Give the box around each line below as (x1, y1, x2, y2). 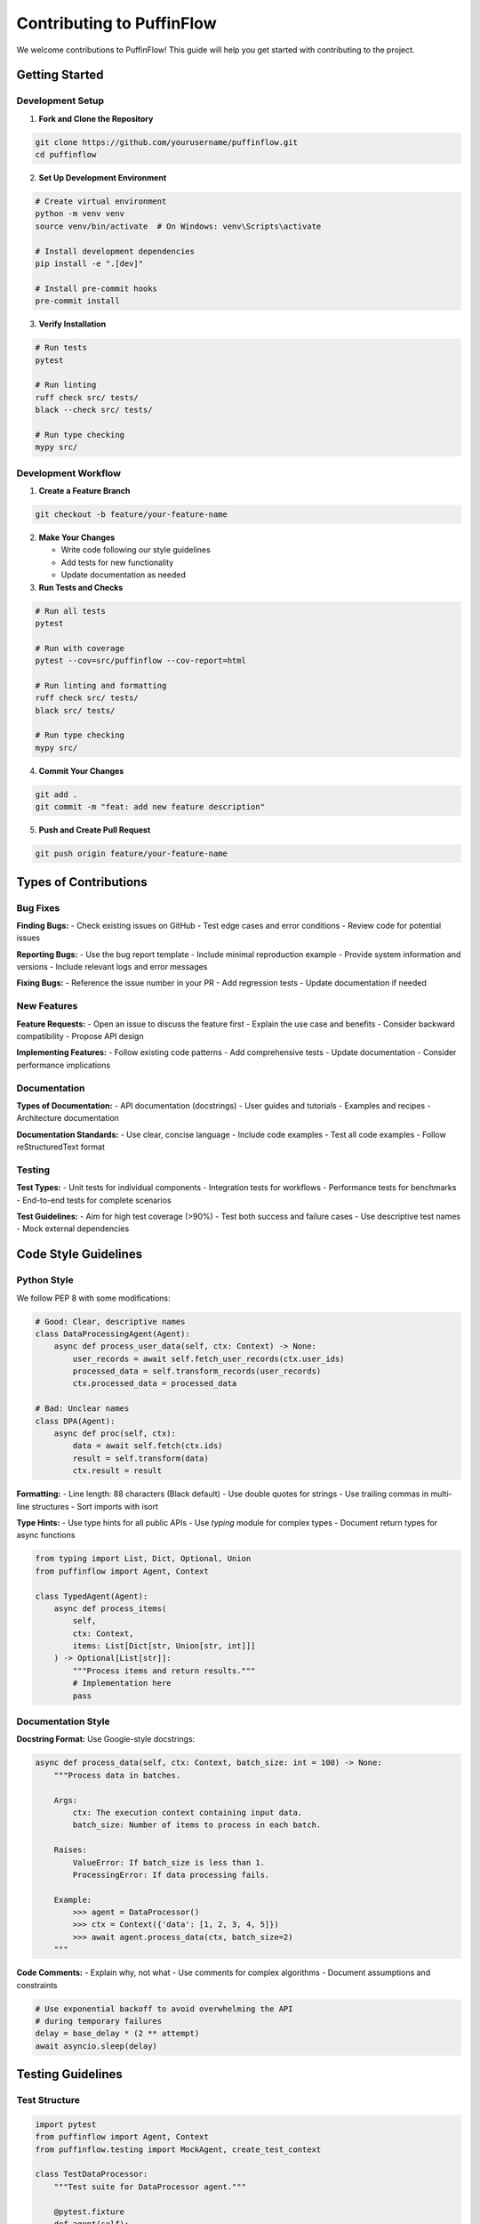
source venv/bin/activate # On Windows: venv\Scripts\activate (35, 221, 322, 231)
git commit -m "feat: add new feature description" (35, 802, 266, 812)
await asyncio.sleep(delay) (35, 2041, 157, 2051)
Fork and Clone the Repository (38, 113, 154, 124)
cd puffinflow (35, 149, 97, 160)
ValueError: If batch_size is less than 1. (72, 1857, 266, 1867)
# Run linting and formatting (35, 681, 167, 690)
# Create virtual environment (35, 197, 167, 206)
